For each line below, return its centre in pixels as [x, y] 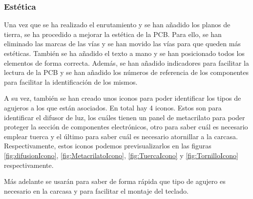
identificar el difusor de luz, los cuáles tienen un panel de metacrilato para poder [125, 117]
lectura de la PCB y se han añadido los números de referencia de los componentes [126, 72]
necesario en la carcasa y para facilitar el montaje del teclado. [96, 190]
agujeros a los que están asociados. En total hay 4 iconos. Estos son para [113, 107]
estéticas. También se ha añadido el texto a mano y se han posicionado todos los [124, 53]
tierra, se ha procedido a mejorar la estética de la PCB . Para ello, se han [113, 34]
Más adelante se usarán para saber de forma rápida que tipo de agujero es [115, 181]
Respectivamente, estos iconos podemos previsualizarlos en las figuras [108, 146]
